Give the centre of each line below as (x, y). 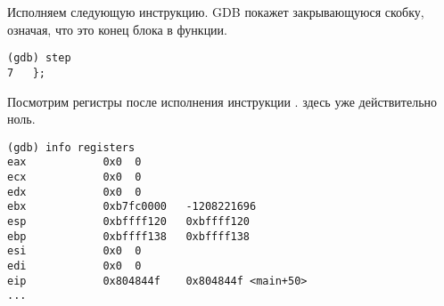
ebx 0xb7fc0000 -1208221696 (132, 207)
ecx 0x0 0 (74, 177)
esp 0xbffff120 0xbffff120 (129, 221)
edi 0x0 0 (74, 266)
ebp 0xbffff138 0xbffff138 (129, 236)
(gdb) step (39, 58)
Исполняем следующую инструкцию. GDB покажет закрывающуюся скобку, (216, 12)
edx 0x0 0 (74, 192)
